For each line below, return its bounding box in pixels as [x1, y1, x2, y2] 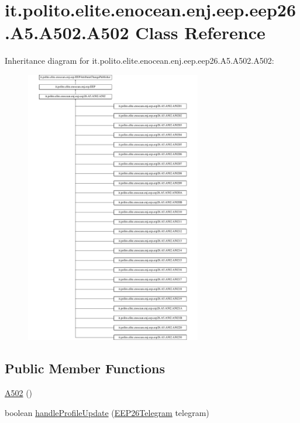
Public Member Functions [5, 359, 165, 377]
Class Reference [135, 20, 265, 44]
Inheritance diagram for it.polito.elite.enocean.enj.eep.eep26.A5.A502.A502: [5, 54, 274, 67]
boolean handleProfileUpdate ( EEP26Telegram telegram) [5, 406, 209, 418]
